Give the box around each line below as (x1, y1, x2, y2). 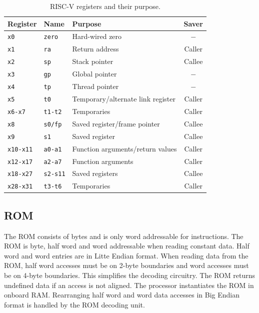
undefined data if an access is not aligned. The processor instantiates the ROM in (4, 279, 254, 290)
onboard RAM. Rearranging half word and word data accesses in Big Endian (4, 289, 240, 300)
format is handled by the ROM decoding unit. (4, 299, 145, 309)
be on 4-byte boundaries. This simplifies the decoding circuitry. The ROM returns (4, 270, 255, 280)
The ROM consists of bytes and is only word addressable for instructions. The (4, 230, 243, 241)
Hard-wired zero (72, 31, 122, 41)
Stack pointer (72, 56, 113, 66)
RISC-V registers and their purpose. (49, 1, 160, 11)
